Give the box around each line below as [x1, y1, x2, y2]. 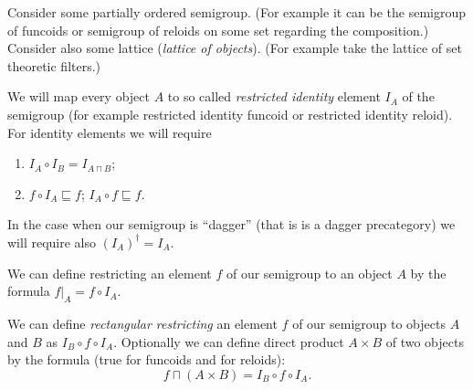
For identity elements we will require [7, 122, 212, 142]
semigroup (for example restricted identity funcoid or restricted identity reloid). [7, 104, 453, 123]
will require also [7, 232, 96, 251]
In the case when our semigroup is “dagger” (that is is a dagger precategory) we [7, 215, 456, 234]
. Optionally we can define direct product [113, 332, 344, 351]
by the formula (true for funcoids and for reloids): [7, 350, 286, 369]
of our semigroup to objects [292, 313, 446, 332]
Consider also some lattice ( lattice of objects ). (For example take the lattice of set [7, 38, 462, 58]
